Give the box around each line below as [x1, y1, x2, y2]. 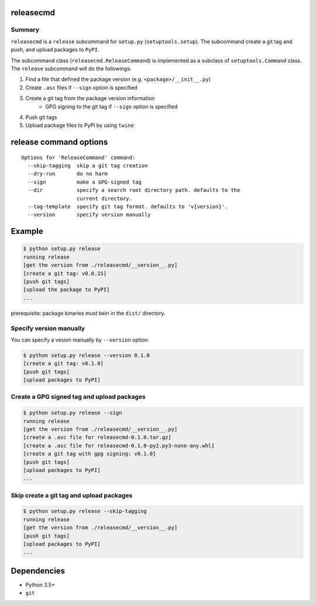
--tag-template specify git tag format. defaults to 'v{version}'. [27, 204, 228, 210]
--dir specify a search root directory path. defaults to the [27, 187, 241, 194]
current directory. [76, 195, 133, 202]
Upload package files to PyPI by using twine [25, 122, 134, 129]
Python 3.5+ [25, 581, 56, 588]
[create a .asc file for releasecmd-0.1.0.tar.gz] [23, 434, 172, 441]
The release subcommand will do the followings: [11, 65, 132, 72]
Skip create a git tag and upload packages [11, 491, 133, 500]
